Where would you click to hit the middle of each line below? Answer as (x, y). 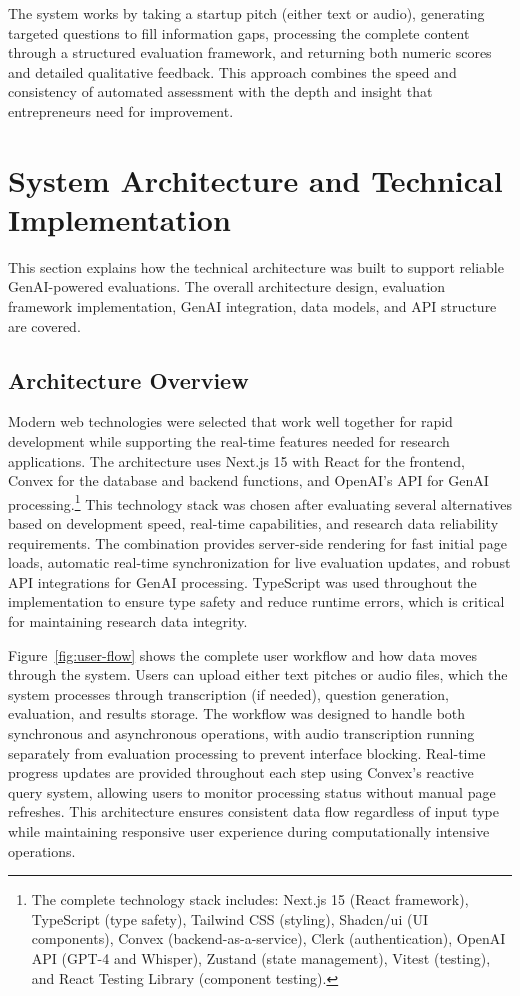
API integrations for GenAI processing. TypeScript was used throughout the (242, 581)
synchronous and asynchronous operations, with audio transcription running (241, 733)
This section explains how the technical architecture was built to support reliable (256, 266)
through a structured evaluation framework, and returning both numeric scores (250, 52)
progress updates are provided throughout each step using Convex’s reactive (241, 772)
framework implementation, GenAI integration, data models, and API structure (252, 306)
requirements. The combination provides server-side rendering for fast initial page (257, 542)
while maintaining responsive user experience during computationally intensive (249, 830)
